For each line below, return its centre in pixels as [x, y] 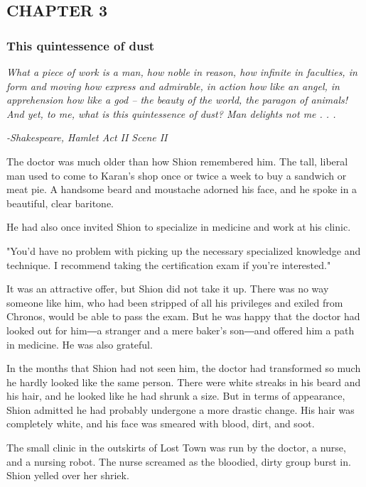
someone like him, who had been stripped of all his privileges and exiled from [175, 302]
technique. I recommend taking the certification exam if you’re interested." [169, 264]
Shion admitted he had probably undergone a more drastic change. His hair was [181, 409]
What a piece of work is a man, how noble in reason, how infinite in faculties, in [182, 72]
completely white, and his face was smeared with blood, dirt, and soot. [161, 423]
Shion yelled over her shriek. [68, 475]
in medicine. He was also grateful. [80, 344]
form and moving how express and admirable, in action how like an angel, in [173, 86]
